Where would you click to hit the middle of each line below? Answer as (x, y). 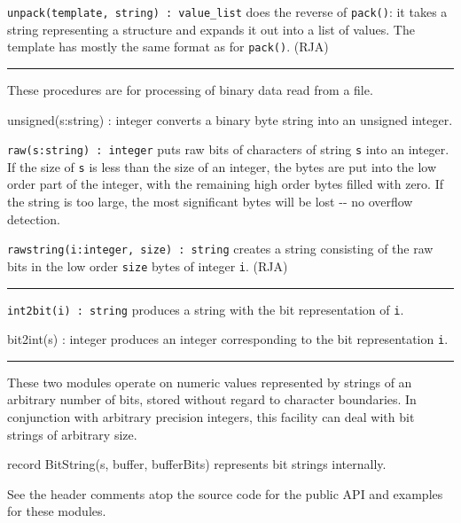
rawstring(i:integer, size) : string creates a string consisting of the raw (220, 249)
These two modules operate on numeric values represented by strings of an (210, 382)
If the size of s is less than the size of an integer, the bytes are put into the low (222, 166)
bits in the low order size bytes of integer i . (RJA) (148, 265)
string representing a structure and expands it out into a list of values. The (211, 29)
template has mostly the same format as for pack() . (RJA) (168, 47)
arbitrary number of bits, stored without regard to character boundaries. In (212, 399)
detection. (34, 219)
